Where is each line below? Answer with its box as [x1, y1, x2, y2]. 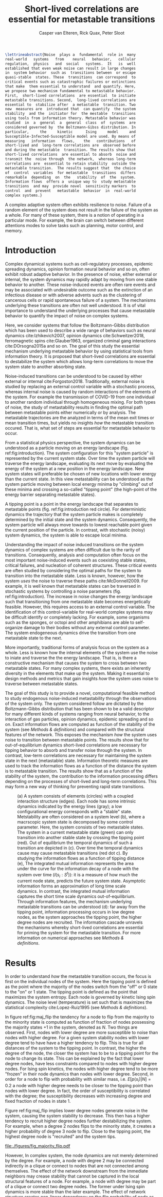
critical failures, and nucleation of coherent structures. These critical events [5, 562, 157, 568]
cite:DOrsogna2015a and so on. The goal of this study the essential [5, 343, 140, 349]
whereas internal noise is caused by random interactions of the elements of [5, 389, 157, 394]
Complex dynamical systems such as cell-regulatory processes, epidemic [5, 261, 153, 267]
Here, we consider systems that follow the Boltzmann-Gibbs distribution [5, 322, 150, 328]
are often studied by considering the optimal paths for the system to [5, 567, 142, 573]
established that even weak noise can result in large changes [5, 66, 136, 71]
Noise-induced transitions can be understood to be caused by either [5, 373, 143, 379]
